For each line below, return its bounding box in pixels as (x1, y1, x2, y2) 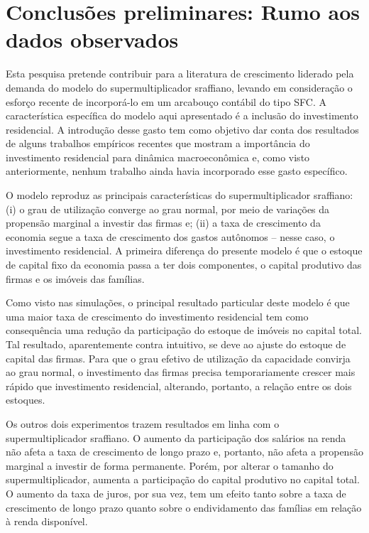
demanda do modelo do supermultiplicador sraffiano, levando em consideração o (6, 80, 353, 95)
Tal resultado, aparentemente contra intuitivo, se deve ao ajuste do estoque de (6, 337, 346, 351)
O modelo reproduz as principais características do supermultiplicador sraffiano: (6, 188, 353, 203)
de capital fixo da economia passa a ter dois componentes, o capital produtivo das (6, 257, 362, 272)
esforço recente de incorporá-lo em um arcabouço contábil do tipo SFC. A (6, 94, 326, 109)
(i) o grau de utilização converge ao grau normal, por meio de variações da (6, 201, 330, 216)
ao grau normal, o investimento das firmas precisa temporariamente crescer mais (6, 365, 356, 379)
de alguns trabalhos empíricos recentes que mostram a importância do (6, 136, 310, 151)
